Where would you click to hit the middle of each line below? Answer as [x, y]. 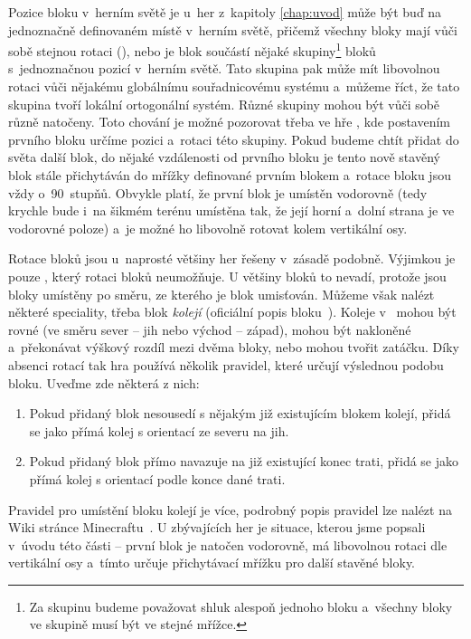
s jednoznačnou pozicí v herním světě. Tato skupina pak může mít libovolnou [224, 68]
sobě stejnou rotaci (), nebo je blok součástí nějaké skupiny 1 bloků [192, 49]
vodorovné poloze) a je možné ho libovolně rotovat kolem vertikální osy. [208, 228]
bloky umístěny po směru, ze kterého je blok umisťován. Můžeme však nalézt [221, 294]
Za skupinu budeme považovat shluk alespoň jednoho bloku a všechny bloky [241, 606]
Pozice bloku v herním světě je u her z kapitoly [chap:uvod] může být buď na [225, 12]
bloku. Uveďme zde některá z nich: [104, 382]
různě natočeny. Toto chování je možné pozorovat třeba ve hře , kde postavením [230, 122]
